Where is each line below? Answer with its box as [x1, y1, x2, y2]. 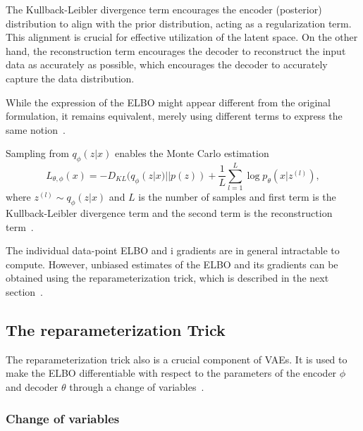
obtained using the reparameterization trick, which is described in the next [6, 270, 329, 285]
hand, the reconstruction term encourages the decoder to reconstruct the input [6, 43, 346, 58]
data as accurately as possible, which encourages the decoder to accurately [6, 57, 328, 72]
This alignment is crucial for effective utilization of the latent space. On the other [6, 30, 358, 44]
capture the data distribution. [6, 70, 135, 85]
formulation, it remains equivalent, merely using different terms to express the [6, 108, 343, 123]
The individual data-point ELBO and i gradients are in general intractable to [6, 243, 340, 258]
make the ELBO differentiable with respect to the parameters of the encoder [6, 366, 337, 380]
